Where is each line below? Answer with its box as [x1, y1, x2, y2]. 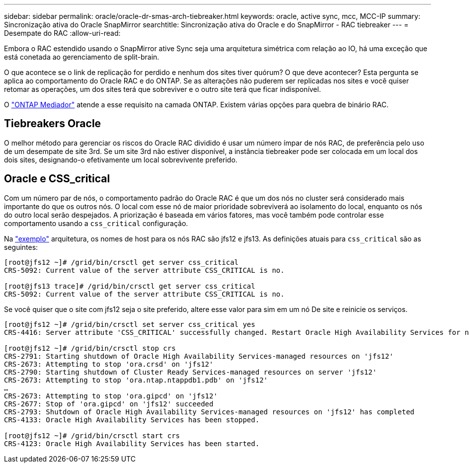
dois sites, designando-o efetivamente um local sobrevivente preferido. [4, 155, 237, 164]
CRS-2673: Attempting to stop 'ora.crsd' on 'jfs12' [4, 360, 214, 368]
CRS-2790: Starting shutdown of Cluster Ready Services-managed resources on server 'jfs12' [4, 368, 377, 376]
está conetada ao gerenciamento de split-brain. [4, 53, 159, 61]
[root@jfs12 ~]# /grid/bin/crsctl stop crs [4, 344, 176, 352]
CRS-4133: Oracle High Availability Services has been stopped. [4, 415, 260, 424]
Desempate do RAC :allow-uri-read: [4, 29, 121, 37]
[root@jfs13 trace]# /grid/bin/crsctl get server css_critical [4, 282, 255, 290]
